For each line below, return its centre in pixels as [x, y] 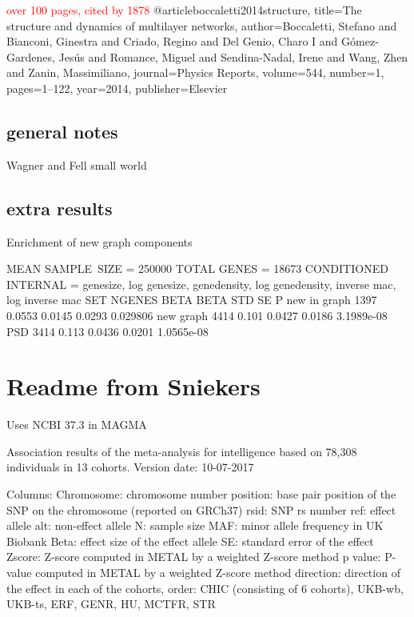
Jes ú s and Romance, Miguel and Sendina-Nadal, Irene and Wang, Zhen [233, 56]
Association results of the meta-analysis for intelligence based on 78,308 [182, 451]
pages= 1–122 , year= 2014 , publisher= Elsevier [117, 88]
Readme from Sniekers [133, 386]
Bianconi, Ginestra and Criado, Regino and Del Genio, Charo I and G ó [181, 41]
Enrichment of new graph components [100, 241]
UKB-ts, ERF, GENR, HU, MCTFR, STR [111, 604]
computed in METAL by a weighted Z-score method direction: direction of [218, 572]
